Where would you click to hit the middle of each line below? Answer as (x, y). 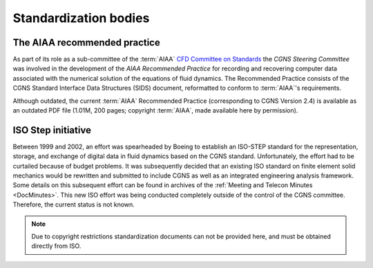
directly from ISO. (56, 246)
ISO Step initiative (52, 130)
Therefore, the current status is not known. (74, 204)
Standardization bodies (81, 18)
